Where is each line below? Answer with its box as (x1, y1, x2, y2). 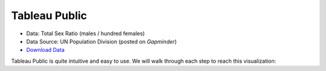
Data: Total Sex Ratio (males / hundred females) (26, 30, 145, 37)
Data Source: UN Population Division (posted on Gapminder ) (26, 38, 177, 45)
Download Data (26, 47, 65, 54)
